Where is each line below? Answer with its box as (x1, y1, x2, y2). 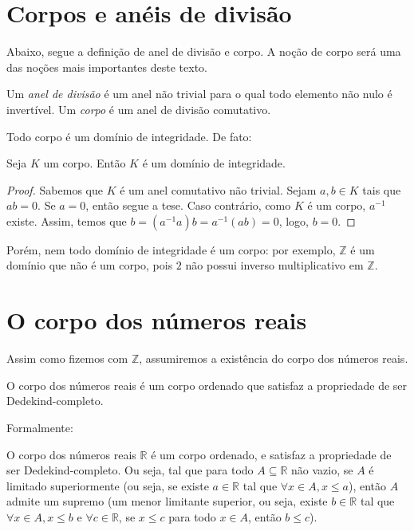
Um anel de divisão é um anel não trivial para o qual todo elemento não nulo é (6, 85, 392, 102)
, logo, (278, 212, 309, 229)
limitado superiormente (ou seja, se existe (6, 477, 209, 494)
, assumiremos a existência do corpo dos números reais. (139, 350, 408, 367)
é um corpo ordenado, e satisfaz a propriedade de (151, 446, 392, 462)
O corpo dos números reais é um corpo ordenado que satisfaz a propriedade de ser (6, 376, 408, 393)
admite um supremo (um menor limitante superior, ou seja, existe (6, 493, 328, 509)
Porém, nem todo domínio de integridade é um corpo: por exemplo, (6, 241, 336, 258)
